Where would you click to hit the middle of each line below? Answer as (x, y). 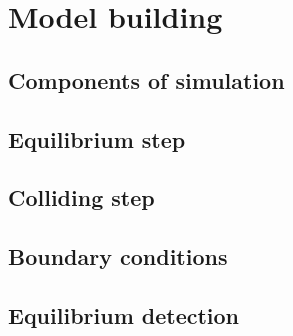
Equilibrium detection (124, 314)
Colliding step (81, 197)
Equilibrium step (97, 138)
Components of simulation (146, 79)
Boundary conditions (118, 256)
